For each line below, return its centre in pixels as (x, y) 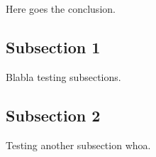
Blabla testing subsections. (63, 76)
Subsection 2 (53, 115)
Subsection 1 (53, 47)
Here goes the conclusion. (61, 9)
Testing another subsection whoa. (78, 145)
